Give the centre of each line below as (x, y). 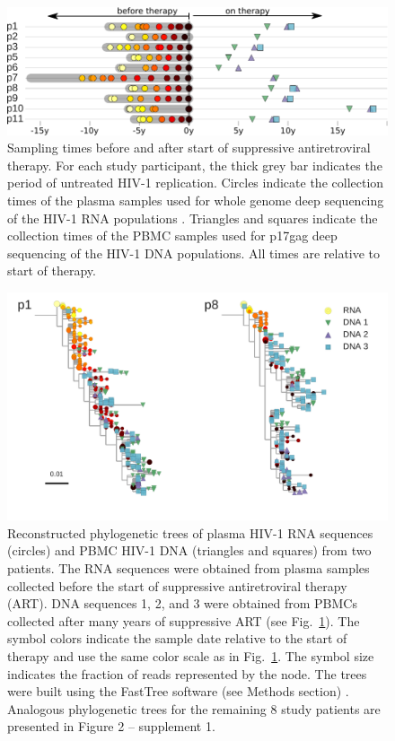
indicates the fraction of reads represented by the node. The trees (187, 673)
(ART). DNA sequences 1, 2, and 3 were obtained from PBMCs (182, 603)
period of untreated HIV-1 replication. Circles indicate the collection (196, 183)
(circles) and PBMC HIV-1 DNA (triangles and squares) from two (189, 550)
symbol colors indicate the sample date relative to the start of (177, 638)
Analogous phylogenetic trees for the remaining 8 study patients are (194, 708)
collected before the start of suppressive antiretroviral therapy (177, 585)
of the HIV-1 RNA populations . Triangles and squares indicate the (193, 218)
